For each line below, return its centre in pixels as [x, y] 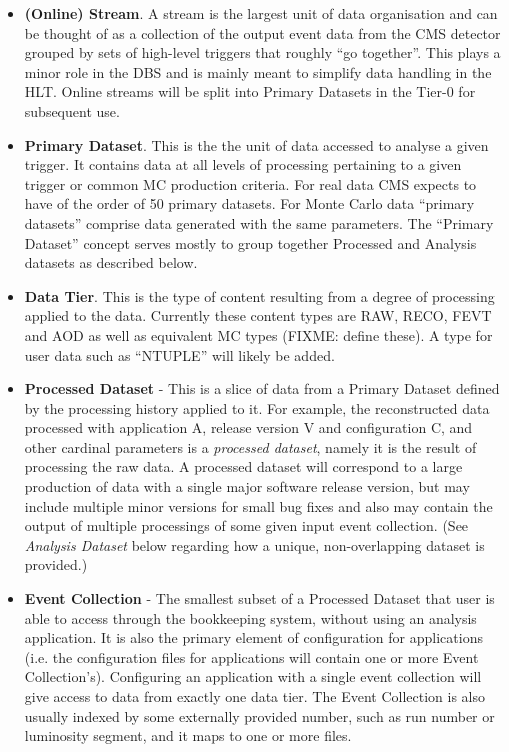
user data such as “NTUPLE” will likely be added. [179, 354]
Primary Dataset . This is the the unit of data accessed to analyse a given [256, 144]
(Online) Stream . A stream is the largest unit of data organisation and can [261, 13]
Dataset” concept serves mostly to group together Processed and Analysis [250, 242]
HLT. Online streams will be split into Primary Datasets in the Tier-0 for [250, 91]
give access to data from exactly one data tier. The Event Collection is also [254, 696]
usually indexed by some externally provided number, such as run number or [259, 715]
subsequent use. [72, 110]
